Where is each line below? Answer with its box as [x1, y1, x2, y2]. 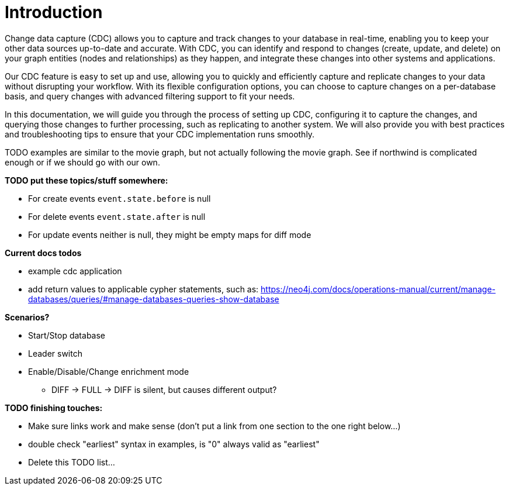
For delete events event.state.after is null [28, 211, 206, 222]
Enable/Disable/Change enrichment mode [28, 366, 189, 377]
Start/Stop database [28, 330, 106, 340]
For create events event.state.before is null [28, 193, 211, 203]
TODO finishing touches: [5, 402, 103, 413]
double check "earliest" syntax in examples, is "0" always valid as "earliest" [28, 439, 320, 449]
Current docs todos [5, 247, 82, 258]
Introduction [5, 2, 103, 22]
